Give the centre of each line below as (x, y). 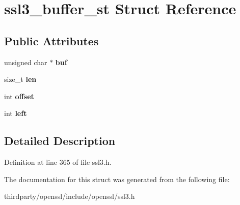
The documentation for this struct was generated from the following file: (117, 179)
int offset (19, 96)
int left (16, 113)
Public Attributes (51, 40)
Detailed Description (60, 141)
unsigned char (26, 62)
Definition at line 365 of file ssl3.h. (58, 162)
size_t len (20, 79)
